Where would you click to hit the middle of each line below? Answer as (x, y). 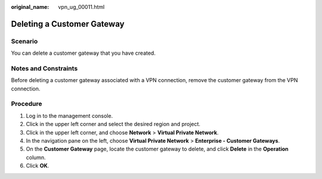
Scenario (24, 41)
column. (36, 157)
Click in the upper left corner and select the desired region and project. (113, 124)
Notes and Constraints (44, 68)
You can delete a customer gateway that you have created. (83, 53)
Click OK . (38, 166)
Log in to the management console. (69, 115)
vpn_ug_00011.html (81, 7)
